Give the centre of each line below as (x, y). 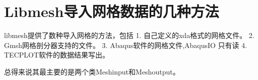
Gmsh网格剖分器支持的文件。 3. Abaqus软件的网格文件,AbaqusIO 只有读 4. (126, 45)
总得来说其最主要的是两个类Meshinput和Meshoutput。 (92, 71)
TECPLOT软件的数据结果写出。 (57, 55)
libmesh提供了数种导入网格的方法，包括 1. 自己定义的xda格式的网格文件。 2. (129, 35)
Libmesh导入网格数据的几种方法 (112, 11)
